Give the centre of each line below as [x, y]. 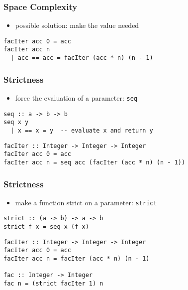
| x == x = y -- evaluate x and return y [82, 130]
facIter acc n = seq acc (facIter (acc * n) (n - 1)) [94, 162]
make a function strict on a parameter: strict [86, 202]
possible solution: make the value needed [77, 25]
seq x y [16, 122]
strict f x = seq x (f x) [46, 227]
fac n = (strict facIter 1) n [53, 284]
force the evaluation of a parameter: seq [76, 98]
